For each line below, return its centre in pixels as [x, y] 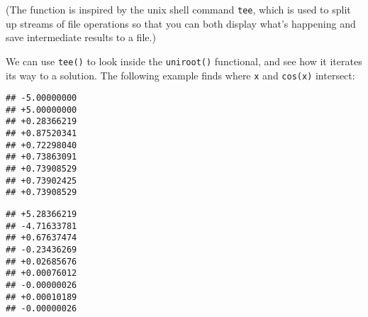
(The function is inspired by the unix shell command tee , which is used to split [178, 9]
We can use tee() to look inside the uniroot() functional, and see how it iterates [184, 61]
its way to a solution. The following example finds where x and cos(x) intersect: [180, 75]
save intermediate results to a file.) [81, 37]
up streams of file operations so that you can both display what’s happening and [181, 23]
